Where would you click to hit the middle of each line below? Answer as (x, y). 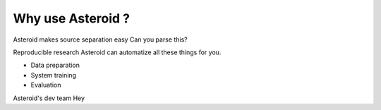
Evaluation (46, 85)
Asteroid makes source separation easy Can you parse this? (100, 39)
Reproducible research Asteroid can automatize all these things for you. (117, 52)
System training (54, 75)
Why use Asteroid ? (72, 18)
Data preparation (55, 65)
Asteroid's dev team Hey (49, 98)
